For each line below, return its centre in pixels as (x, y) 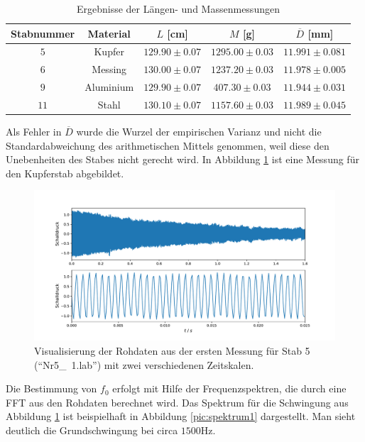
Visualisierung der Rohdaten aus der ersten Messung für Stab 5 (172, 351)
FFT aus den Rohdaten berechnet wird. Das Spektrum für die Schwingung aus (177, 402)
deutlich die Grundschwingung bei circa (92, 430)
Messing (109, 69)
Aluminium (109, 87)
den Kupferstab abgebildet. (65, 173)
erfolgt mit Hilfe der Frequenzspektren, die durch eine (229, 388)
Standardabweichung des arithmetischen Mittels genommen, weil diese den (168, 145)
